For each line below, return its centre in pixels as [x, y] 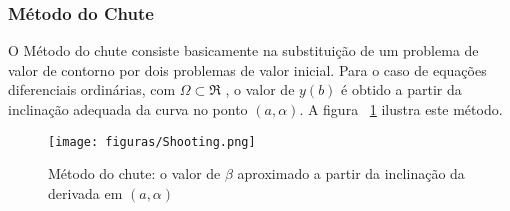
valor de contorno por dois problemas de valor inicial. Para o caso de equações [247, 69]
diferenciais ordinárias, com [92, 89]
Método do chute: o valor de [134, 173]
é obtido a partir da [401, 89]
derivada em [85, 192]
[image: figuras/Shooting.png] [152, 141]
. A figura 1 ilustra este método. [401, 109]
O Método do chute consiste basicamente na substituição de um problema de [243, 50]
